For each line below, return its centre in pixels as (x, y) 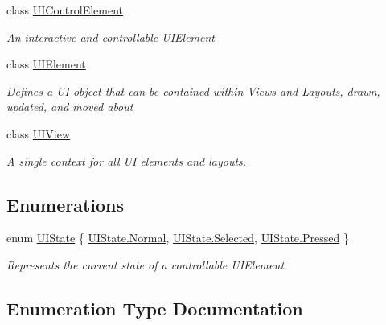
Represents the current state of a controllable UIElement (146, 264)
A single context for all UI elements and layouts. (127, 160)
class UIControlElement (65, 10)
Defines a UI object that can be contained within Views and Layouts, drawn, (193, 91)
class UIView (39, 133)
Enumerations (66, 204)
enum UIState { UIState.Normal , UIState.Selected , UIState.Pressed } (178, 238)
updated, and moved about (70, 107)
